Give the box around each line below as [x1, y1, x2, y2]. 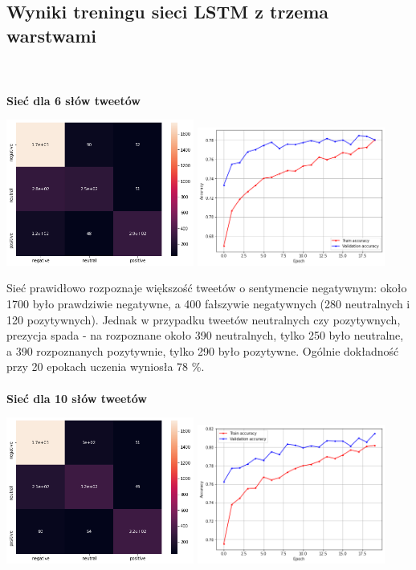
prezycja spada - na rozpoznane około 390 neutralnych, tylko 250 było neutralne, [6, 327, 404, 344]
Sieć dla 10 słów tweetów [6, 389, 147, 406]
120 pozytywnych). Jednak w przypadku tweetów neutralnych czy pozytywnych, [6, 311, 401, 328]
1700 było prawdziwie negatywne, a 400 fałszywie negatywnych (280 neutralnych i [6, 295, 410, 312]
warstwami [6, 22, 97, 47]
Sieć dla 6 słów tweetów [6, 92, 141, 108]
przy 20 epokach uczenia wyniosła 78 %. [6, 358, 205, 375]
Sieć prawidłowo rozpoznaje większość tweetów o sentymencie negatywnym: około [6, 279, 407, 296]
